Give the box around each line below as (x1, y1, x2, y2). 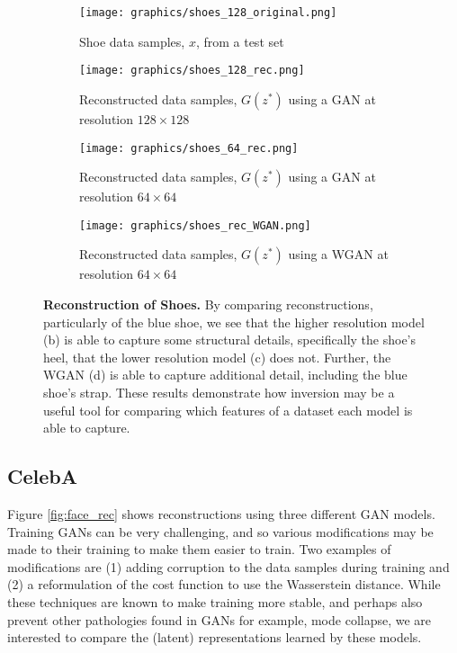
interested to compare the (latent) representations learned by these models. (7, 628, 422, 647)
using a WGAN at (288, 245, 389, 264)
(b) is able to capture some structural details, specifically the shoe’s (43, 330, 417, 349)
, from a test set (195, 31, 284, 50)
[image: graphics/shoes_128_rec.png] (79, 64, 305, 77)
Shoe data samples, (79, 31, 185, 50)
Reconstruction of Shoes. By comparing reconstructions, (43, 295, 373, 313)
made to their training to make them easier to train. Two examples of (7, 540, 391, 559)
